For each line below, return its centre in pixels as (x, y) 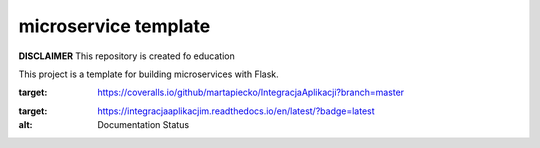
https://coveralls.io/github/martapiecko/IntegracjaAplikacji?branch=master (251, 92)
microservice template (114, 26)
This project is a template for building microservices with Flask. (148, 74)
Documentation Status (143, 125)
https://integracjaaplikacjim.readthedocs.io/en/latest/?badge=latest (236, 111)
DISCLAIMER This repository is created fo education (126, 56)
